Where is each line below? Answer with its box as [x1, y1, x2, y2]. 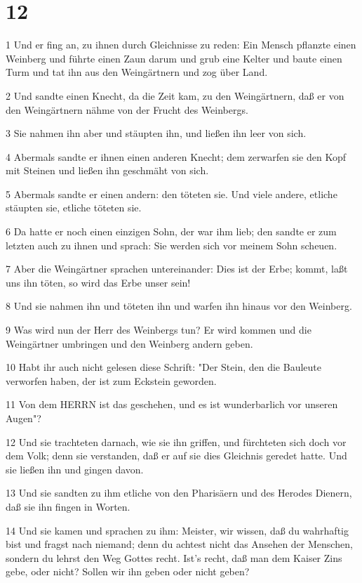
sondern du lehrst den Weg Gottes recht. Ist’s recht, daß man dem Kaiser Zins [6, 550, 342, 565]
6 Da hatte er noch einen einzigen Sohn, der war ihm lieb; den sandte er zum [6, 224, 337, 239]
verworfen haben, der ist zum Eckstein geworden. [6, 373, 217, 388]
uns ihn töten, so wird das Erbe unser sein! [6, 275, 191, 289]
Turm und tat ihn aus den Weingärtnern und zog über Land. [6, 65, 268, 79]
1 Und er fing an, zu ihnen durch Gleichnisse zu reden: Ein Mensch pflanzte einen [6, 37, 356, 52]
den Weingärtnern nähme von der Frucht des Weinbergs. [6, 102, 248, 117]
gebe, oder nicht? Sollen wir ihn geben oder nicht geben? [6, 564, 250, 579]
